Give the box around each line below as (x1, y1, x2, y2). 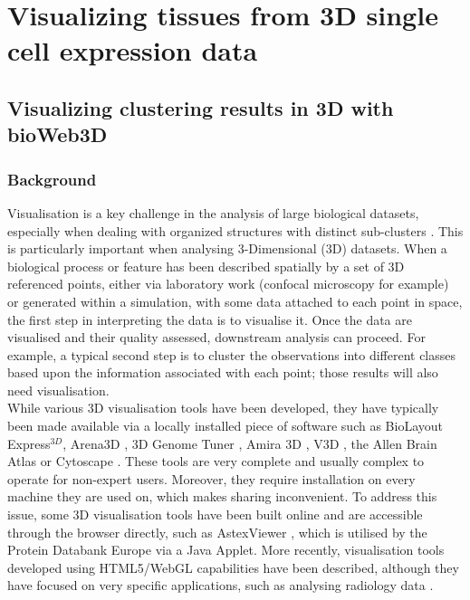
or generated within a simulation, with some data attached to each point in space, (7, 291, 463, 310)
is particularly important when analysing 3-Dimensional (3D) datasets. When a (7, 239, 447, 258)
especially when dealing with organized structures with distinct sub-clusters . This (7, 221, 464, 240)
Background (7, 167, 97, 190)
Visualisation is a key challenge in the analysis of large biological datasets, (7, 203, 419, 222)
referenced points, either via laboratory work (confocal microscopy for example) (7, 274, 449, 293)
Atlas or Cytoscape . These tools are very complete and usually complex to (7, 452, 425, 471)
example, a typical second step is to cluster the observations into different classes (7, 345, 456, 364)
